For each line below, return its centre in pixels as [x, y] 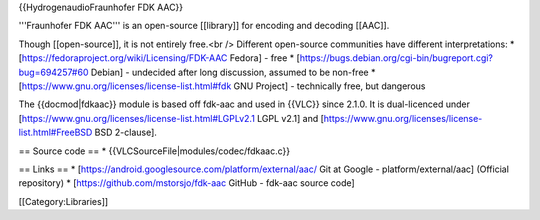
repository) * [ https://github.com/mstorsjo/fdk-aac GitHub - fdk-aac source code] [186, 183]
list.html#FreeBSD [55, 132]
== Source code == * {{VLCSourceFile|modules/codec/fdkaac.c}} [154, 151]
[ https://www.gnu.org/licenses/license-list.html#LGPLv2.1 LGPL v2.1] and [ [171, 118]
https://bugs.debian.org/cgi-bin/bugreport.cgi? [396, 58]
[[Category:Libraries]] [63, 201]
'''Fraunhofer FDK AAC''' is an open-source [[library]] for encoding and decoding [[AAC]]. [204, 26]
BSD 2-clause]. [125, 132]
